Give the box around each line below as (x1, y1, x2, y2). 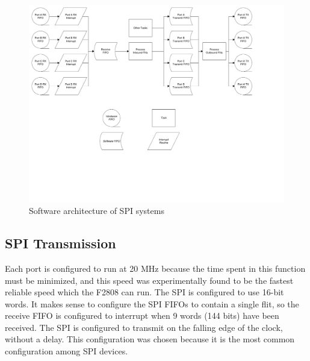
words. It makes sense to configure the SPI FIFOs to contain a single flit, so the (5, 297, 299, 310)
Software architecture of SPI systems (29, 204, 164, 217)
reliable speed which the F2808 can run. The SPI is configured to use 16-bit (5, 286, 284, 298)
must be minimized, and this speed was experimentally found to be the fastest (5, 274, 294, 286)
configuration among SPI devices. (5, 345, 128, 357)
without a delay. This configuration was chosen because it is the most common (5, 333, 295, 345)
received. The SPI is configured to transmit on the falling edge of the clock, (5, 321, 283, 333)
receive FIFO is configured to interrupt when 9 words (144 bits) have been (5, 309, 279, 322)
